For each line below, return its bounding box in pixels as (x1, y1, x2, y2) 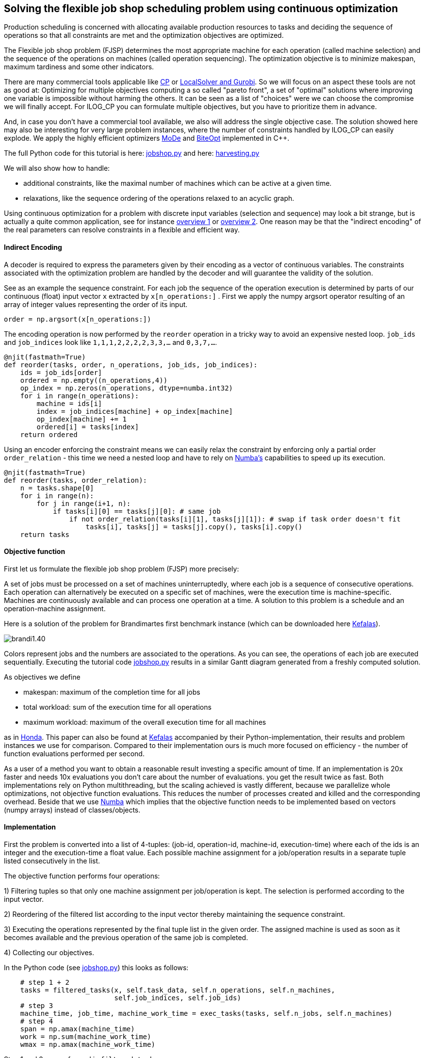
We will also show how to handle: (4, 164, 110, 173)
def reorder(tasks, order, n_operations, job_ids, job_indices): (4, 360, 258, 369)
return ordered (20, 430, 78, 439)
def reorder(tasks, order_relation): (4, 476, 147, 484)
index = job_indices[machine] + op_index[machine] (36, 407, 233, 415)
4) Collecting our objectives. (4, 948, 94, 957)
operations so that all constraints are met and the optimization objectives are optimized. (4, 31, 284, 40)
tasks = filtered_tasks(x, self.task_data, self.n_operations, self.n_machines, (20, 986, 335, 994)
